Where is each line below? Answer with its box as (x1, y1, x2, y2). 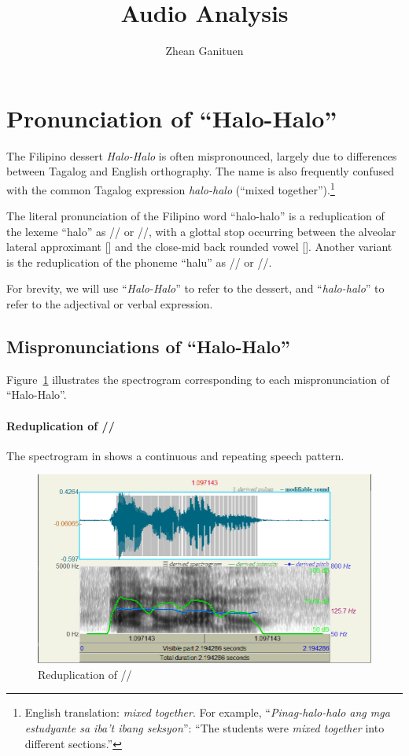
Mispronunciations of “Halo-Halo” (6, 334, 290, 359)
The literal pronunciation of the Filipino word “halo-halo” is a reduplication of (6, 208, 385, 224)
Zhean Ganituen (165, 42, 244, 59)
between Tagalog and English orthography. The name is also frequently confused (6, 163, 394, 179)
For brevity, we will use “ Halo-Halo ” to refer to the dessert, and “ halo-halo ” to (6, 280, 385, 297)
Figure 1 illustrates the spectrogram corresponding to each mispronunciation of (6, 371, 389, 387)
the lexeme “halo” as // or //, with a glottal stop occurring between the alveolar (6, 223, 396, 239)
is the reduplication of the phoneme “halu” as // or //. (6, 253, 272, 270)
